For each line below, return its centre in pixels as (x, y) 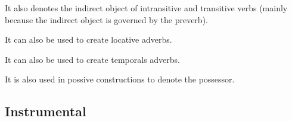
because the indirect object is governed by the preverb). (106, 19)
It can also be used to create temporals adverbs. (92, 59)
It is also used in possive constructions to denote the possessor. (120, 79)
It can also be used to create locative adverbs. (88, 39)
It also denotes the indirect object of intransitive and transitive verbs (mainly (146, 8)
